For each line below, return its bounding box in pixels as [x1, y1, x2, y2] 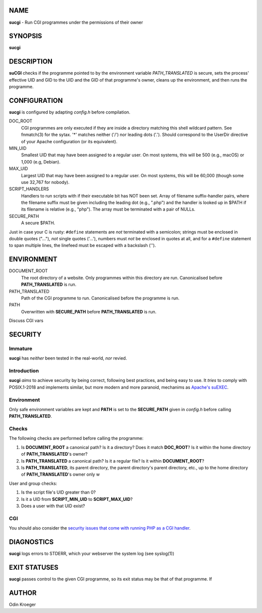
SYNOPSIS [9, 32, 42, 40]
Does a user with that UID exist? [21, 503, 85, 509]
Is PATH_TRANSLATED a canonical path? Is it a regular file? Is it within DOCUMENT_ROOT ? [21, 458, 205, 464]
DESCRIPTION [9, 57, 53, 66]
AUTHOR [9, 589, 37, 597]
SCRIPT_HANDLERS [9, 186, 49, 192]
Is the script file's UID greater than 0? [21, 489, 96, 495]
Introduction [9, 367, 39, 374]
